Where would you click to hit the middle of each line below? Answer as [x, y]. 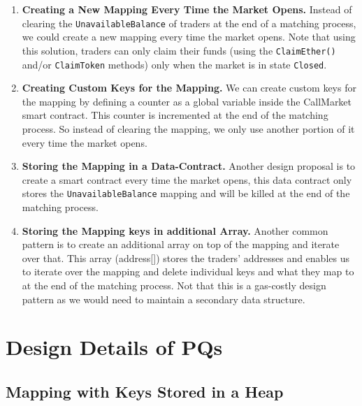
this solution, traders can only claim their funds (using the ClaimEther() [179, 50]
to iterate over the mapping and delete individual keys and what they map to [188, 271]
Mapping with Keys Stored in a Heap [145, 391]
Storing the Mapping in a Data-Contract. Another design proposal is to [189, 166]
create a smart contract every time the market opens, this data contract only [187, 179]
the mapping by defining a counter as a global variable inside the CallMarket [187, 101]
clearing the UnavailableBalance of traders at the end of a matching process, [189, 23]
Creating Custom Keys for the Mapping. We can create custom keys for [189, 88]
